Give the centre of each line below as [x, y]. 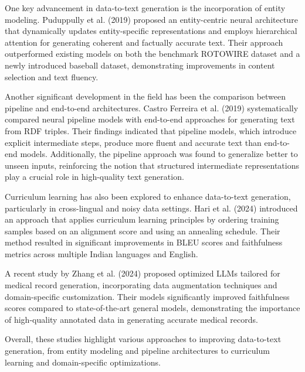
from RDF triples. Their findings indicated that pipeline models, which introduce [151, 130]
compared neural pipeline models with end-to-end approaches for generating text [150, 119]
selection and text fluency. [52, 76]
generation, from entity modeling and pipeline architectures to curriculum [137, 351]
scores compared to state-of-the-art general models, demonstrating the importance [152, 308]
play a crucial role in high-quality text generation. [94, 177]
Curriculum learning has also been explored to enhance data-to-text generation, [148, 196]
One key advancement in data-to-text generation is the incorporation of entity [145, 8]
